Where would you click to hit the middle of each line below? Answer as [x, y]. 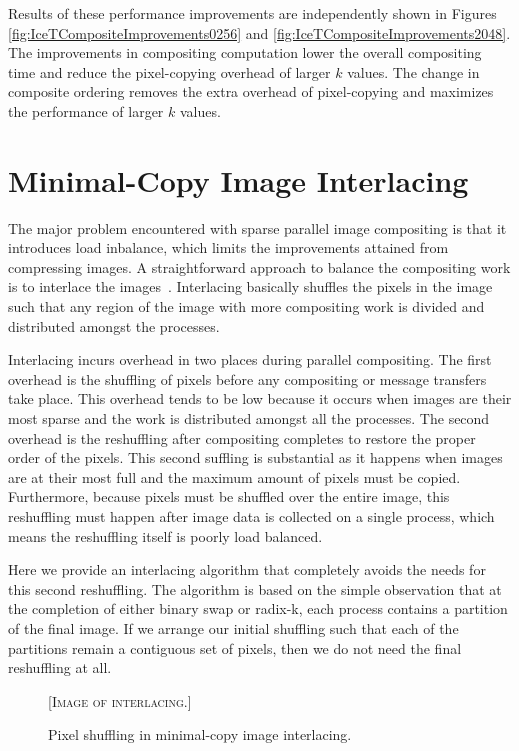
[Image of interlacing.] [120, 700]
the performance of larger [86, 110]
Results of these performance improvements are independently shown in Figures [252, 13]
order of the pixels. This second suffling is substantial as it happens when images [255, 457]
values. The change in [413, 71]
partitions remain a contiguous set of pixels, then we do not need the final [235, 647]
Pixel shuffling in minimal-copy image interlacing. [200, 734]
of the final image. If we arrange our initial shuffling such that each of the [233, 627]
